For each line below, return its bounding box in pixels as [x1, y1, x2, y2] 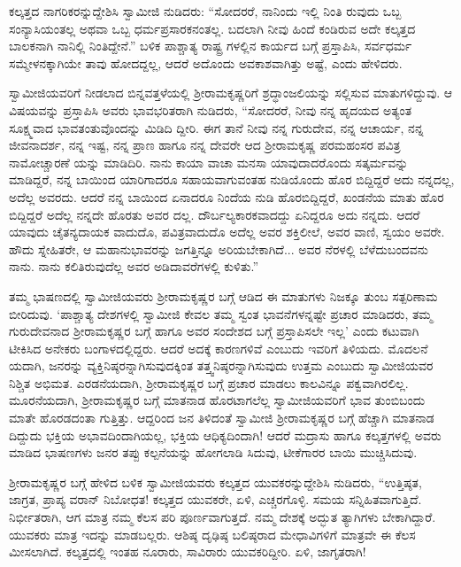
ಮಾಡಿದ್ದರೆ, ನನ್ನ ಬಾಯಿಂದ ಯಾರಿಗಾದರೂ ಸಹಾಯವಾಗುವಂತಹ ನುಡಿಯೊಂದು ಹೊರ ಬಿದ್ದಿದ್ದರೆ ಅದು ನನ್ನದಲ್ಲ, [9, 170, 455, 189]
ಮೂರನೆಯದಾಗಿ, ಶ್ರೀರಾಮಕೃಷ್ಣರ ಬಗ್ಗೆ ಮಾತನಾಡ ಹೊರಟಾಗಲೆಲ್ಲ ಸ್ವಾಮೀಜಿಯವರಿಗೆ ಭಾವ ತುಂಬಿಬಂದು [9, 391, 426, 409]
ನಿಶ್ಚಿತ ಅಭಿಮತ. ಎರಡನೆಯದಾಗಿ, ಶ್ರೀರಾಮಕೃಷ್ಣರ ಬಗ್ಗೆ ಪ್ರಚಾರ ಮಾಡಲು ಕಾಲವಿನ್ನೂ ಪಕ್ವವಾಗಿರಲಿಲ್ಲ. [9, 373, 409, 392]
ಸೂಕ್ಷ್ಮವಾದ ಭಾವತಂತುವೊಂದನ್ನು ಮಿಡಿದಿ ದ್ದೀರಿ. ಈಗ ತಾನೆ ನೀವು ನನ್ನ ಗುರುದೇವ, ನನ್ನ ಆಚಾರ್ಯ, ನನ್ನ [9, 118, 424, 136]
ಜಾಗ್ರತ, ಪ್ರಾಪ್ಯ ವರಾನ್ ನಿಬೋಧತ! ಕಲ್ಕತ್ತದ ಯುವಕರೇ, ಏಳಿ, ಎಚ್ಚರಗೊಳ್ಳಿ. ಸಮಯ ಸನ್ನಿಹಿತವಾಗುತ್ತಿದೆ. [9, 490, 422, 509]
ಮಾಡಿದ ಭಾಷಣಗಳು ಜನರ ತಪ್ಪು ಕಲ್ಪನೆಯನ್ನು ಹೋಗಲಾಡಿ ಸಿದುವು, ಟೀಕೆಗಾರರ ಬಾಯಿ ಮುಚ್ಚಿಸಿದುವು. [9, 443, 418, 462]
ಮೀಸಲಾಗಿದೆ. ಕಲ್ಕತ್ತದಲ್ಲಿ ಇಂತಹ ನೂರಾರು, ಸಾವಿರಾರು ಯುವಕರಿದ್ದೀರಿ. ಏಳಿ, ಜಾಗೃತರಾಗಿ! [9, 542, 366, 561]
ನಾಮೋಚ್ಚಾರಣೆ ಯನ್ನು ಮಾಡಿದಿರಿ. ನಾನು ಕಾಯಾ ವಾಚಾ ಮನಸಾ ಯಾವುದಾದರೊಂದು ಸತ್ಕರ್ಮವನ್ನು [9, 152, 409, 171]
